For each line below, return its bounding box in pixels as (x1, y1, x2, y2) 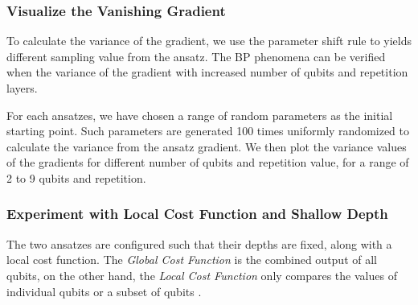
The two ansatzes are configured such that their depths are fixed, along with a (6, 235, 392, 252)
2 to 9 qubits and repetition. (6, 169, 146, 186)
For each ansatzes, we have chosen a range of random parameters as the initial (6, 106, 393, 123)
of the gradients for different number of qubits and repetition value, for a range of (6, 154, 409, 171)
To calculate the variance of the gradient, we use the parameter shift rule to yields (6, 32, 412, 49)
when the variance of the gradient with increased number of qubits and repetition (6, 64, 408, 80)
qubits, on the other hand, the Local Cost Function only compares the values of (6, 266, 397, 283)
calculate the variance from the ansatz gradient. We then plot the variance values (6, 138, 407, 155)
